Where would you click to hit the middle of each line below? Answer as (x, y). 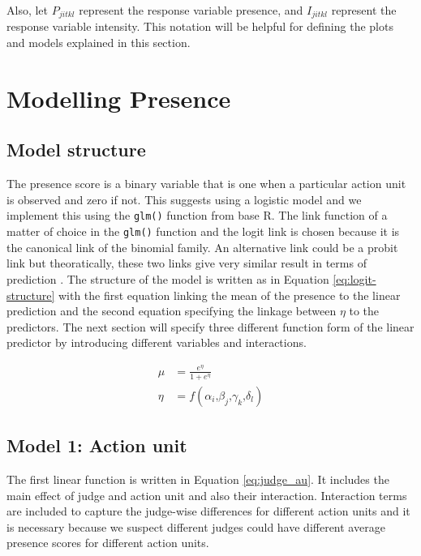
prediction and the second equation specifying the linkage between (172, 311)
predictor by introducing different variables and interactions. (157, 342)
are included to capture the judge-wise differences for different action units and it (208, 511)
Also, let (28, 10)
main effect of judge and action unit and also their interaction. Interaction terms (207, 495)
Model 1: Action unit (97, 445)
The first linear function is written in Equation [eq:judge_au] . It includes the (198, 479)
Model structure (76, 150)
